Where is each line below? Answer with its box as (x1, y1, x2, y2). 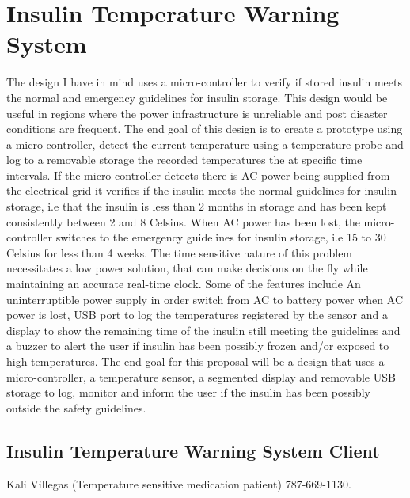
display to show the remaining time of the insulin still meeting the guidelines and (6, 321, 401, 338)
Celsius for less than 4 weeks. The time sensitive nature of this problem (6, 244, 353, 260)
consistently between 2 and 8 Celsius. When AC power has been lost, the (6, 213, 360, 230)
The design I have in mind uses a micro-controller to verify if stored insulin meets (6, 74, 402, 90)
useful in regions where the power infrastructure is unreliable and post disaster (6, 105, 388, 121)
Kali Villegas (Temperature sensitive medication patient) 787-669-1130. (6, 475, 351, 492)
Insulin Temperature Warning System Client (6, 438, 380, 462)
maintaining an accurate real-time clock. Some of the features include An (6, 276, 361, 292)
